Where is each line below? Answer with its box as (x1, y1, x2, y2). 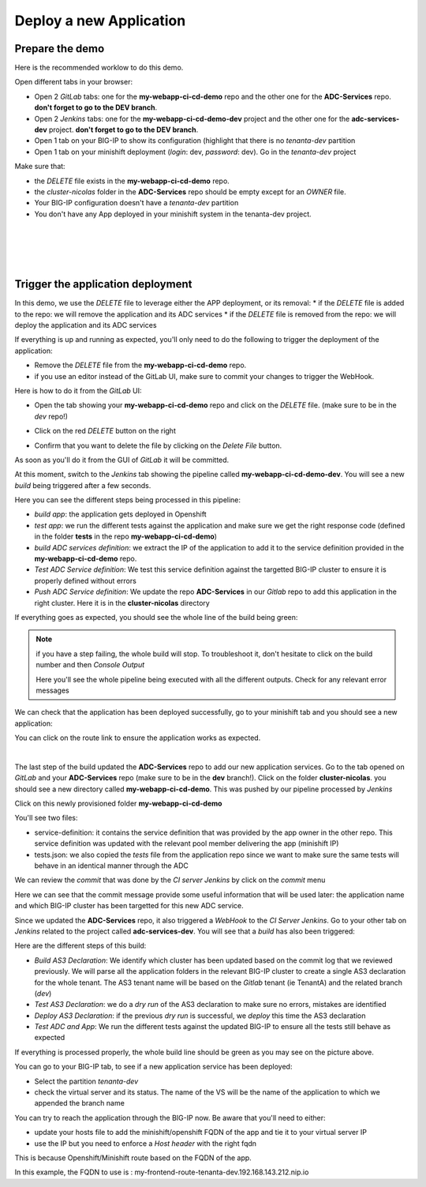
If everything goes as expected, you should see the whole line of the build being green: (14, 612, 298, 622)
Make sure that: (14, 162, 66, 171)
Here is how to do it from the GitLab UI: (14, 385, 142, 395)
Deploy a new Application (14, 12, 186, 29)
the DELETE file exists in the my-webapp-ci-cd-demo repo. (34, 176, 230, 186)
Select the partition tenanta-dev (34, 1076, 139, 1086)
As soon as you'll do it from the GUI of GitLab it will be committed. (14, 455, 230, 464)
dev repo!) (34, 411, 69, 421)
